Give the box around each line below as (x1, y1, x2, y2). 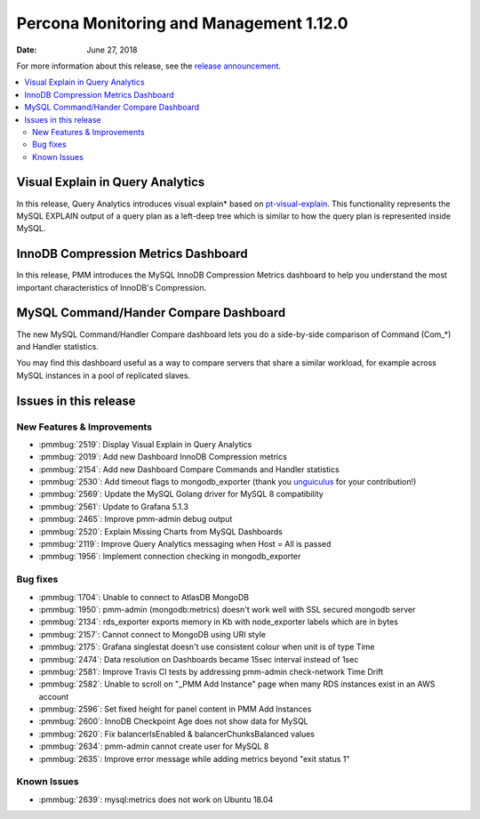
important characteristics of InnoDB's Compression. (16, 282, 207, 293)
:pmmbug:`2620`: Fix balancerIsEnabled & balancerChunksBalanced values (38, 728, 316, 739)
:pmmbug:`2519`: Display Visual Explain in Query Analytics (38, 438, 252, 449)
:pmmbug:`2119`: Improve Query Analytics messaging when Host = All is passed (38, 539, 332, 550)
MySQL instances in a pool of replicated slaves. (16, 370, 191, 381)
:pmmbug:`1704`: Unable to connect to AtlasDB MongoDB (38, 591, 250, 602)
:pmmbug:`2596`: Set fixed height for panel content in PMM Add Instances (38, 703, 312, 715)
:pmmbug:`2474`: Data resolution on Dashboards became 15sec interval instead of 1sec (38, 654, 359, 664)
